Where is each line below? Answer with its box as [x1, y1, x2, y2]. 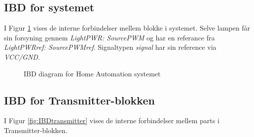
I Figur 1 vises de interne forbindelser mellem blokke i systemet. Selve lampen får [4, 23, 250, 33]
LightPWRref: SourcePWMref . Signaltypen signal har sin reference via [4, 42, 217, 52]
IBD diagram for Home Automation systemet [24, 68, 161, 78]
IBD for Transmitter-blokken [4, 92, 155, 107]
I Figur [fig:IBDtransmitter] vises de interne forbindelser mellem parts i [4, 115, 219, 126]
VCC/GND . [4, 51, 40, 62]
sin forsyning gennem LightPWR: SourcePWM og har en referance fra [4, 32, 215, 42]
